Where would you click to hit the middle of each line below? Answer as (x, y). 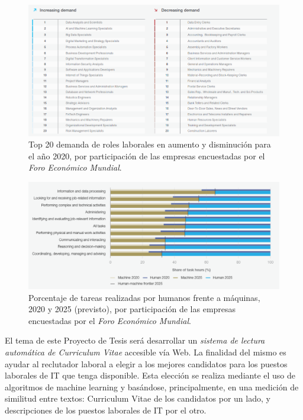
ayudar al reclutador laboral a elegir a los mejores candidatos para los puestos (146, 363)
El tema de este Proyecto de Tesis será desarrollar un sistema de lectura (135, 340)
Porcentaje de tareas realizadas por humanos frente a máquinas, (144, 297)
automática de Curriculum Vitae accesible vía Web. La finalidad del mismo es (146, 352)
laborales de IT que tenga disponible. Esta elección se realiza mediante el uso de (150, 375)
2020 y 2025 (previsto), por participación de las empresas (132, 309)
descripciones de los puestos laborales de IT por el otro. (106, 410)
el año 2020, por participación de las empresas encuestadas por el (147, 156)
